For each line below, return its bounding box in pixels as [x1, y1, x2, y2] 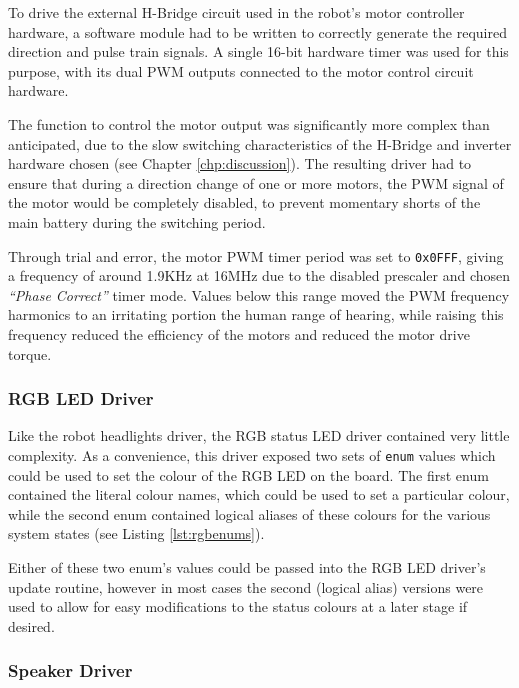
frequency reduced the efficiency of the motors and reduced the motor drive [8, 323, 470, 344]
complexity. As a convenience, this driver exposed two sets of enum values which [8, 444, 496, 465]
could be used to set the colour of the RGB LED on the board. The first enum [8, 464, 489, 485]
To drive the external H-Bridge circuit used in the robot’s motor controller [8, 2, 465, 22]
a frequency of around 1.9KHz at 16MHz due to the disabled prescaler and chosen [8, 265, 511, 286]
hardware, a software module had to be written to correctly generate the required [8, 21, 507, 42]
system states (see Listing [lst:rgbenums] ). [8, 523, 265, 544]
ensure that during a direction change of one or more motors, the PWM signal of [8, 172, 504, 193]
